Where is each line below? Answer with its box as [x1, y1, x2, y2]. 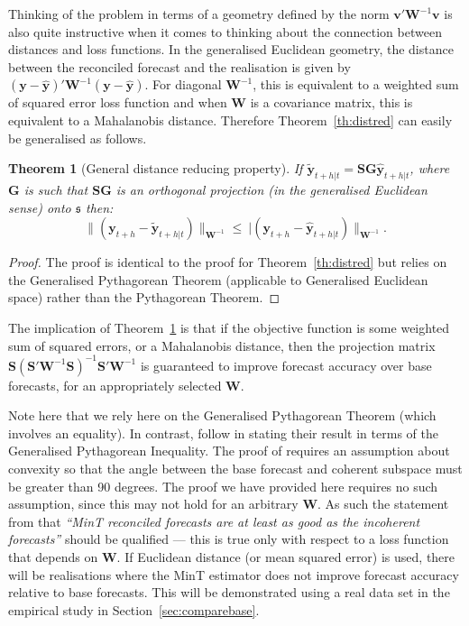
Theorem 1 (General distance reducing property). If [8, 159, 303, 178]
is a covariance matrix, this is [250, 93, 413, 112]
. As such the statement [317, 494, 449, 513]
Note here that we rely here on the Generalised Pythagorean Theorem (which [8, 406, 437, 425]
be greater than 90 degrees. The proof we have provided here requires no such [8, 476, 438, 495]
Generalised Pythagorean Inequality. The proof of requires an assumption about [8, 441, 450, 460]
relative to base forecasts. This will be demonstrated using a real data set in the [8, 583, 450, 602]
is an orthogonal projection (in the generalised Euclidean [115, 180, 428, 198]
